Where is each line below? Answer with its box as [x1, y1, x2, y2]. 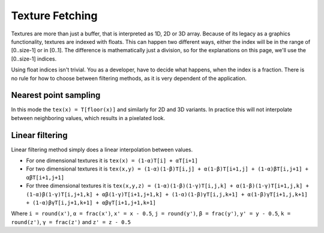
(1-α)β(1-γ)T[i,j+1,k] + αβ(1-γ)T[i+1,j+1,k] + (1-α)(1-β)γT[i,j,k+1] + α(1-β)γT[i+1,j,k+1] [26, 191, 308, 198]
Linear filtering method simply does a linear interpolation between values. [11, 146, 193, 153]
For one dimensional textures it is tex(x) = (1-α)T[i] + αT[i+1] [26, 157, 198, 165]
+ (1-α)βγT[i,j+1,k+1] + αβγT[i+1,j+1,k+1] [26, 199, 156, 207]
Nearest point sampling [11, 90, 101, 100]
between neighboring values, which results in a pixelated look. [11, 114, 166, 121]
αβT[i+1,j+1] [26, 174, 65, 181]
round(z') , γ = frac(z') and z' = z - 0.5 [11, 218, 131, 225]
